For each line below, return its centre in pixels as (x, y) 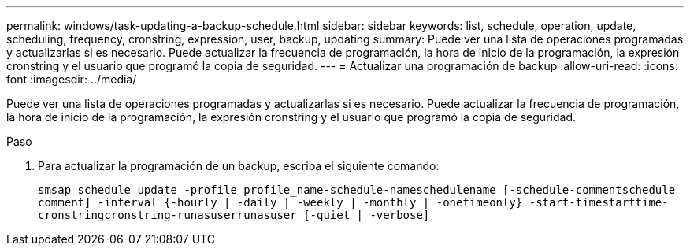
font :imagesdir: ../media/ (72, 79)
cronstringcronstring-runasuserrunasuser (167, 215)
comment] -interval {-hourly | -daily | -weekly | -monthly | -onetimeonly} (280, 202)
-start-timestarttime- (599, 202)
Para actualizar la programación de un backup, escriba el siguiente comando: (239, 166)
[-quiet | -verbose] (367, 215)
